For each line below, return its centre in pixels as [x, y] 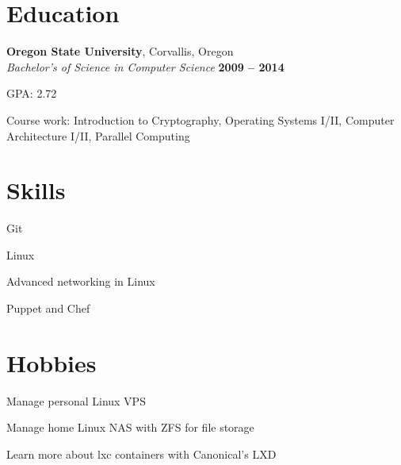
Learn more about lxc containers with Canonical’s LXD [141, 453]
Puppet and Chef [48, 308]
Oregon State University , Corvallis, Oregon [120, 51]
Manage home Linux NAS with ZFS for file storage [130, 427]
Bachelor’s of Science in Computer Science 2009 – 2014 [145, 66]
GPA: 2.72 [32, 93]
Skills [36, 190]
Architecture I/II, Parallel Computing [98, 135]
